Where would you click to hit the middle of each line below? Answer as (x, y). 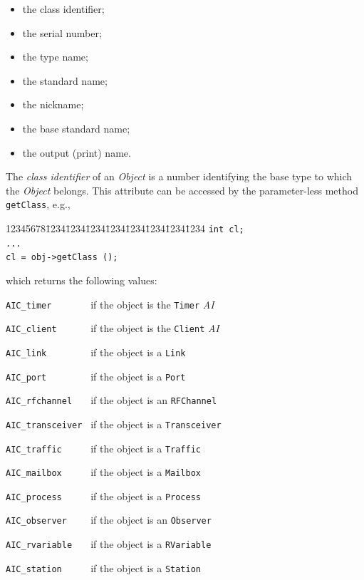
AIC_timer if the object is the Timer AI (110, 304)
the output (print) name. (77, 152)
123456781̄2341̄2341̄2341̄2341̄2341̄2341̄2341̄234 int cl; (125, 228)
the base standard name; (76, 128)
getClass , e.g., (38, 204)
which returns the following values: (82, 280)
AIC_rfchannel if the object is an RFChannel (111, 400)
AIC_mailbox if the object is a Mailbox (104, 472)
